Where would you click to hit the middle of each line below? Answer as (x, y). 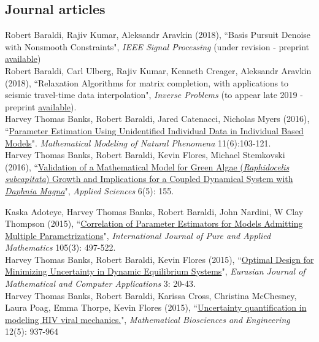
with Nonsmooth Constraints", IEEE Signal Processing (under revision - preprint (157, 46)
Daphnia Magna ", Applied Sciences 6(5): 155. (90, 190)
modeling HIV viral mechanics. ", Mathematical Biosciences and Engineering (148, 319)
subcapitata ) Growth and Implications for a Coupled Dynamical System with (149, 179)
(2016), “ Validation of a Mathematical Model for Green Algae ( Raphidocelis (147, 166)
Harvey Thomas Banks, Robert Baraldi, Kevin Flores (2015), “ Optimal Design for (159, 259)
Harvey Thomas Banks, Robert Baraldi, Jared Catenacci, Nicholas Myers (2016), (157, 119)
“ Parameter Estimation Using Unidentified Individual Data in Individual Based (154, 130)
